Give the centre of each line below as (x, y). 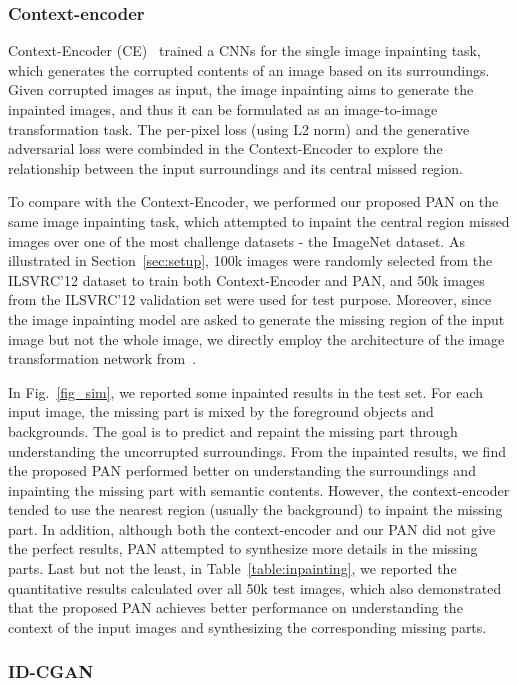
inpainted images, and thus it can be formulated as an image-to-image (223, 109)
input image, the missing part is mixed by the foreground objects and (221, 411)
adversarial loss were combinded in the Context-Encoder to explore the (225, 148)
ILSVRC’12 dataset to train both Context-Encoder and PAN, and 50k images (246, 279)
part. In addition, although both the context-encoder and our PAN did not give (252, 528)
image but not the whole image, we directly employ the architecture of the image (256, 338)
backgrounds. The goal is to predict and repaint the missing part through (233, 430)
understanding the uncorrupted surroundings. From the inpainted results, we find (257, 450)
